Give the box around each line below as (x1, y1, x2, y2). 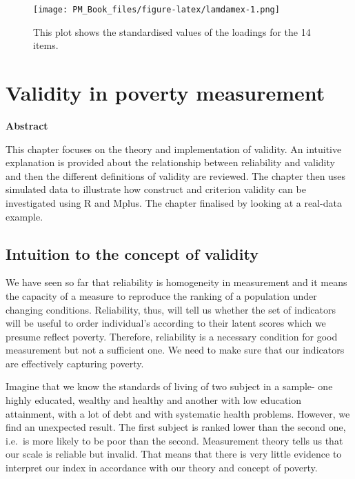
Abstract (6, 118, 48, 132)
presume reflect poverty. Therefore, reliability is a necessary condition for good (6, 329, 338, 343)
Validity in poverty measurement (6, 79, 325, 107)
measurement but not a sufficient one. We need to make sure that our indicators (6, 343, 345, 357)
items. (33, 38, 59, 52)
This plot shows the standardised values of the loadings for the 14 (33, 24, 311, 39)
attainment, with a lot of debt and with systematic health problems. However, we (6, 406, 350, 420)
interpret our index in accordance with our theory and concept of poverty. (6, 460, 318, 475)
